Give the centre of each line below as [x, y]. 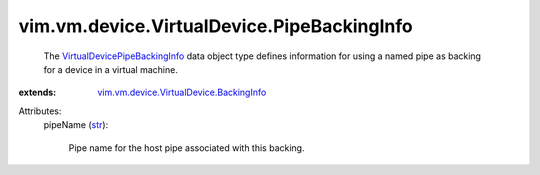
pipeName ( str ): [76, 125]
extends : [37, 92]
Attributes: [40, 111]
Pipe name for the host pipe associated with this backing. [186, 147]
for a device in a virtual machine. [111, 69]
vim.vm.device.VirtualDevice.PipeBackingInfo [216, 26]
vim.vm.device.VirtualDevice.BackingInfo [182, 92]
